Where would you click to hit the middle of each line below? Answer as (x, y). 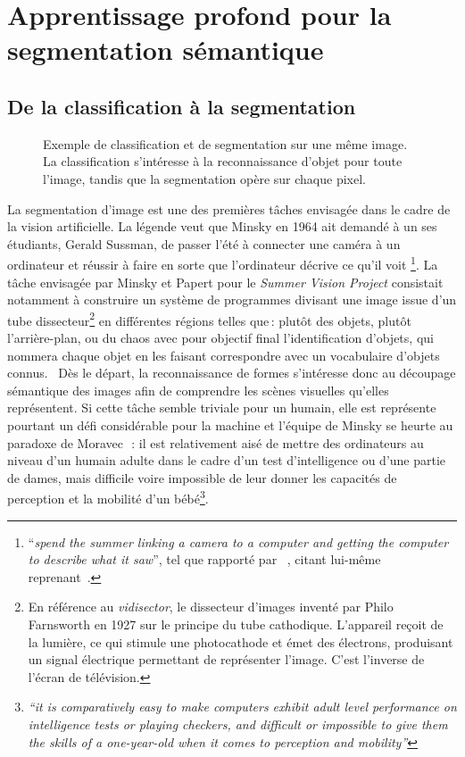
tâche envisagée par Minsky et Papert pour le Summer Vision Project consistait (225, 282)
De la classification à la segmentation (182, 106)
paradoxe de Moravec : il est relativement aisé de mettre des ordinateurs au (216, 442)
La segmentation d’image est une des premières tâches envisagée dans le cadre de (229, 208)
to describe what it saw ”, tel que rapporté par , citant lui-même (204, 559)
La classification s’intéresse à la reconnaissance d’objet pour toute (223, 161)
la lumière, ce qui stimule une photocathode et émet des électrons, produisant (241, 641)
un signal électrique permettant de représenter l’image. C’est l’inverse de (226, 659)
